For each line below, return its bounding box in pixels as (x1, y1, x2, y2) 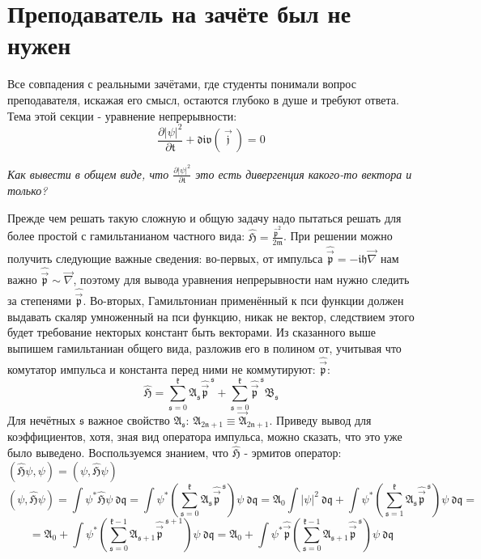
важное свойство (87, 411, 170, 428)
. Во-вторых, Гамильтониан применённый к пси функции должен (83, 292, 404, 309)
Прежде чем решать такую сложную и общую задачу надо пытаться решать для (7, 209, 402, 226)
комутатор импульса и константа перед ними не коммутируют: (7, 361, 316, 378)
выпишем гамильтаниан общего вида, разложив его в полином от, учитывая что (7, 339, 402, 356)
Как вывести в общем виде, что (7, 165, 169, 182)
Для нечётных (7, 411, 76, 428)
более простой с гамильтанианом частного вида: (7, 227, 245, 244)
